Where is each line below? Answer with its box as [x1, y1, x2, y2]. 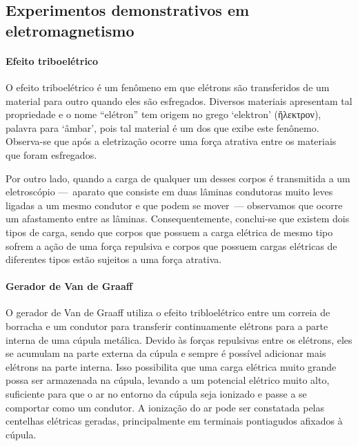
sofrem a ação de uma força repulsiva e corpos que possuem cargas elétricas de [6, 238, 337, 253]
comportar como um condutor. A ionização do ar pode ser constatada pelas [6, 400, 325, 414]
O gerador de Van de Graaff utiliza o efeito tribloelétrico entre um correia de [6, 305, 330, 320]
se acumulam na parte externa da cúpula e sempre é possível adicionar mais [6, 346, 326, 360]
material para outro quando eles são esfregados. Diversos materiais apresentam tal [6, 93, 352, 108]
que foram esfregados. [6, 147, 97, 162]
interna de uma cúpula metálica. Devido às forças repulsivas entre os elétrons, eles [6, 332, 352, 347]
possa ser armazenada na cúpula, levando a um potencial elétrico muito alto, [6, 373, 330, 387]
